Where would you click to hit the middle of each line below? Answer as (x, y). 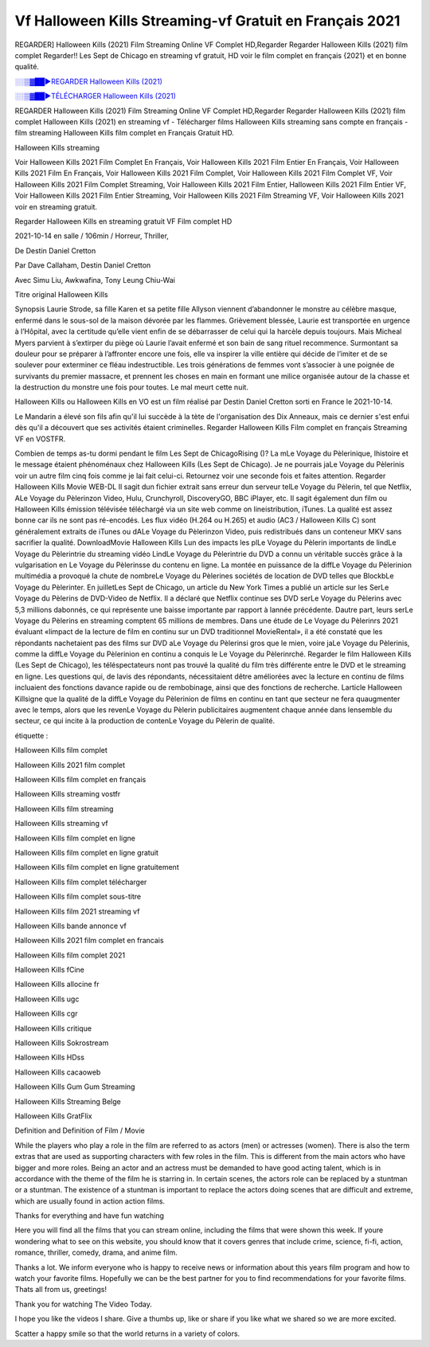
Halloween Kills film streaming (64, 809)
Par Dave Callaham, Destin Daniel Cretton (83, 265)
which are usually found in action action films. (90, 1201)
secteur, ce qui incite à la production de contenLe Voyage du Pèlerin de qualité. (145, 721)
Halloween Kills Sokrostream (62, 1043)
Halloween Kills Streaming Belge (68, 1101)
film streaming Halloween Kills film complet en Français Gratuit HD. (124, 133)
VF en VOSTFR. (40, 439)
